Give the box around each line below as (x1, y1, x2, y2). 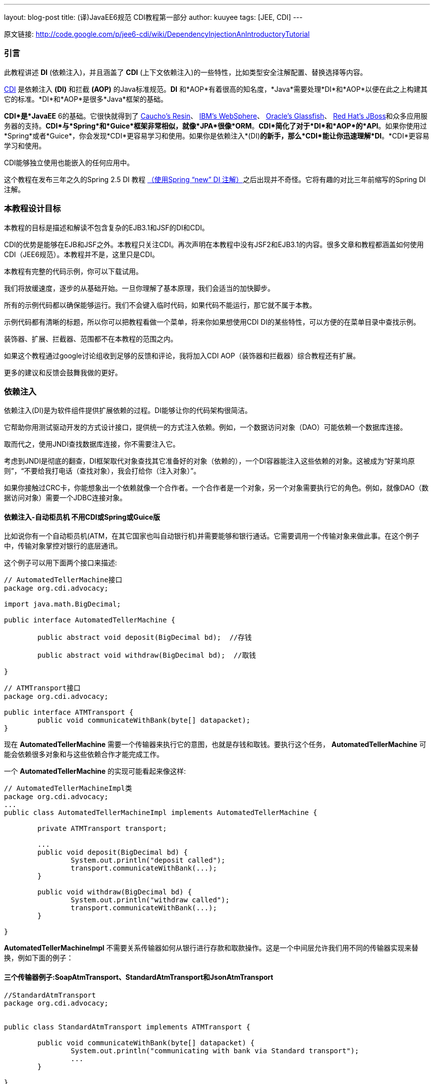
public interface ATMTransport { (4, 708, 134, 717)
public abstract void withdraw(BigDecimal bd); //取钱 (37, 651, 256, 660)
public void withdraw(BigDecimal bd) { (37, 888, 192, 896)
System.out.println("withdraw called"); (70, 896, 230, 904)
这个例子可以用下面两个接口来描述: (4, 558, 117, 567)
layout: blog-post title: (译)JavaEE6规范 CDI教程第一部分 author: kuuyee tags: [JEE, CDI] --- (4, 13, 303, 21)
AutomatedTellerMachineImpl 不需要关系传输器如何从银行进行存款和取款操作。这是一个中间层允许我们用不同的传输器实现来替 (4, 944, 419, 952)
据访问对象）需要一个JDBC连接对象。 (4, 493, 127, 502)
